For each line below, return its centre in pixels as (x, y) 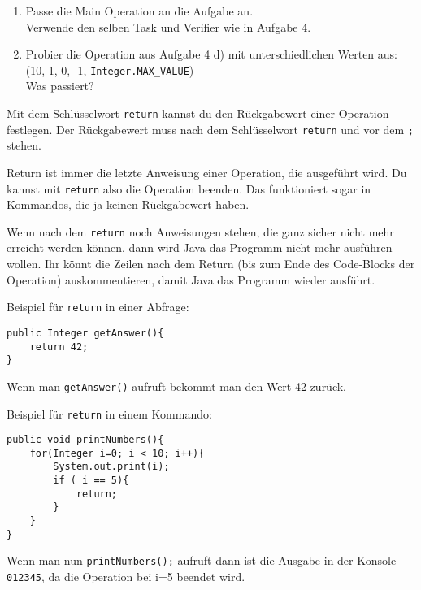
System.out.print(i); (111, 467)
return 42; (59, 347)
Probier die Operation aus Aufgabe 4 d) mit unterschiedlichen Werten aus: (212, 54)
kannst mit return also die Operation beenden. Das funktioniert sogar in (189, 188)
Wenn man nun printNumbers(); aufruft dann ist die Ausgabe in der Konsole (202, 560)
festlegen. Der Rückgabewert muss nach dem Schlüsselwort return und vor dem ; (210, 129)
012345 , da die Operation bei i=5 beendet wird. (126, 577)
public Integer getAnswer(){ (85, 333)
